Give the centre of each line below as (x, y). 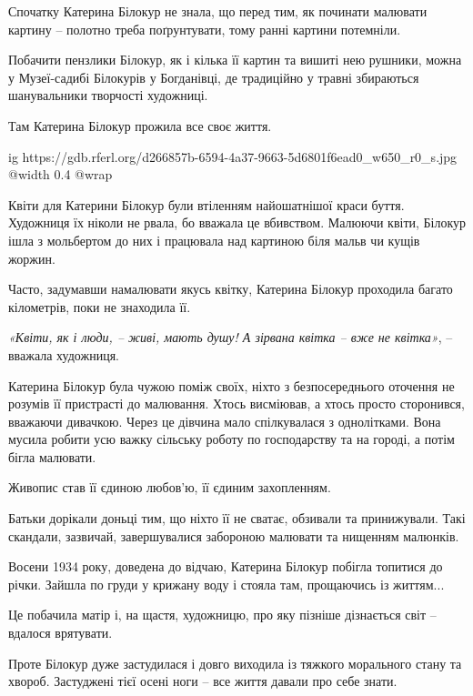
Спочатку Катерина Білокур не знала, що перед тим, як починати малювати (218, 11)
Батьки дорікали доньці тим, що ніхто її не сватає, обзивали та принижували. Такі (237, 518)
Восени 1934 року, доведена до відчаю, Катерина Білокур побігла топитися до (226, 566)
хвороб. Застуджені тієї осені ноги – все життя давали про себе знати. (203, 681)
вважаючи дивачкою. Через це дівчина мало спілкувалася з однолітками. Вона (225, 421)
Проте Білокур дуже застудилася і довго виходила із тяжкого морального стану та (235, 663)
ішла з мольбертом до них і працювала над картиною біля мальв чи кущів (214, 240)
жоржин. (32, 258)
